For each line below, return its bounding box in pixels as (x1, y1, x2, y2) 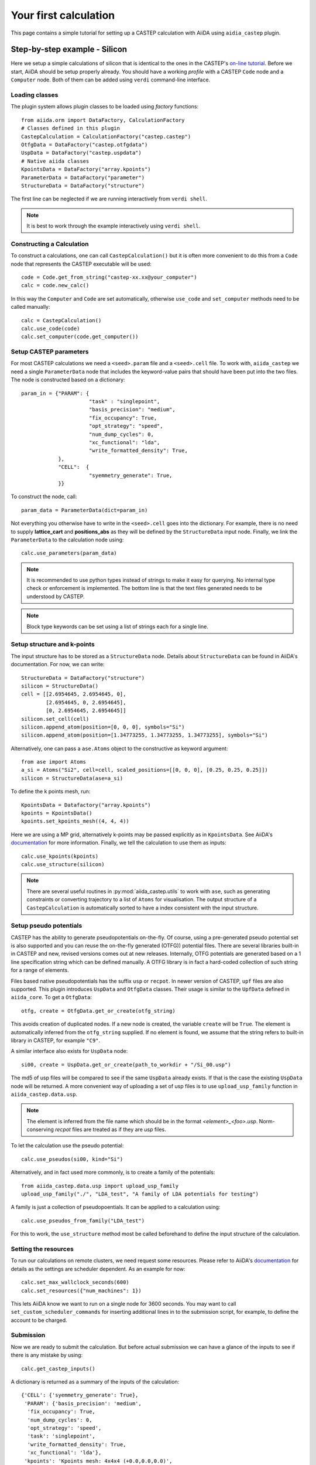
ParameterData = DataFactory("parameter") (21, 174, 145, 181)
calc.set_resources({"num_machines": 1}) (21, 1287, 142, 1294)
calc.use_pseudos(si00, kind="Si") (21, 1156, 123, 1163)
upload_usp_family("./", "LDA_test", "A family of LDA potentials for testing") (21, 1191, 259, 1198)
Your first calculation (11, 9, 115, 22)
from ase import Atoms (21, 759, 87, 765)
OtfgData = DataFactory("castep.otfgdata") (21, 141, 148, 148)
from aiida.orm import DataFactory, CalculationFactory (21, 117, 185, 123)
